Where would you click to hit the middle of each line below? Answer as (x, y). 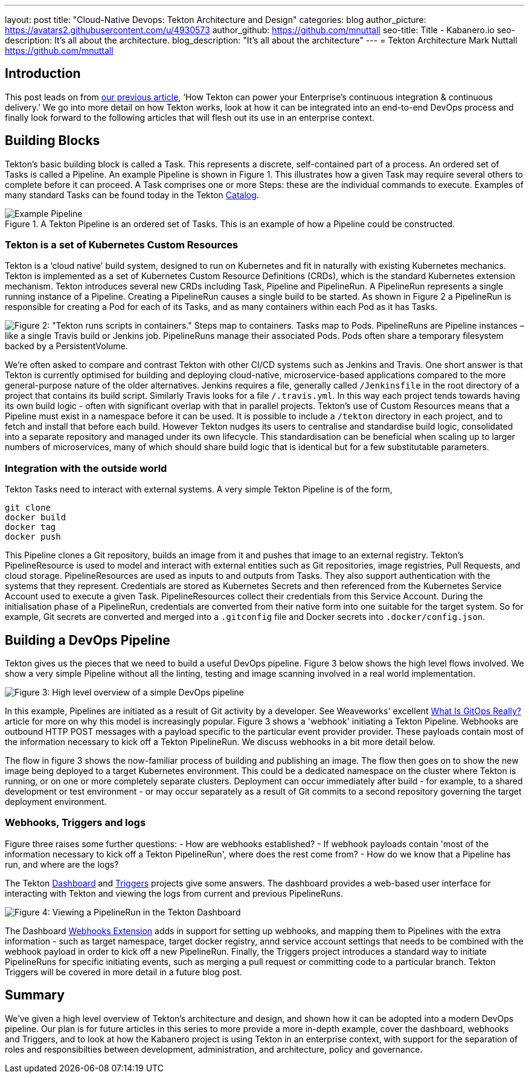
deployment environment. (56, 802)
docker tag (30, 527)
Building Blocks (53, 141)
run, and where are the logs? (62, 864)
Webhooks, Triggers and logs (75, 823)
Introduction (43, 74)
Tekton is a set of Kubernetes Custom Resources (122, 245)
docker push (33, 537)
